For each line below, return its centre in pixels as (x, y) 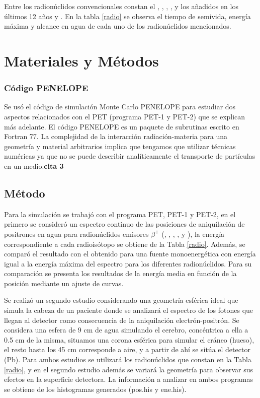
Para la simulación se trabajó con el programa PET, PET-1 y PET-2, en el (120, 214)
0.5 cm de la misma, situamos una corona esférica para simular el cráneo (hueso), (129, 339)
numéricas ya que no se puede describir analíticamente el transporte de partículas (130, 156)
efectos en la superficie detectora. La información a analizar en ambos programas (128, 379)
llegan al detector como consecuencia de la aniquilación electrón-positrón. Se (122, 320)
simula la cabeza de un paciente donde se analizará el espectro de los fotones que (129, 310)
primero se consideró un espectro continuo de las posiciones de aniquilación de (124, 224)
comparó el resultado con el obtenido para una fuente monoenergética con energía (130, 254)
